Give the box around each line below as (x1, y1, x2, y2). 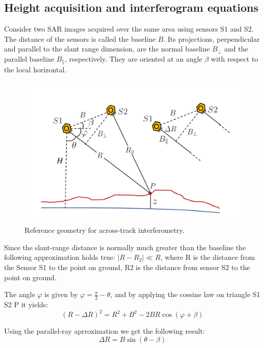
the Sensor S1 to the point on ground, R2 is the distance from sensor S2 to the (4, 262, 250, 272)
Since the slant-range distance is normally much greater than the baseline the (4, 242, 246, 252)
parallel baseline (4, 53, 55, 64)
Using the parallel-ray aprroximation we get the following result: (4, 326, 205, 336)
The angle (4, 289, 35, 300)
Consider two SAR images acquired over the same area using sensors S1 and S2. (4, 23, 254, 34)
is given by (44, 289, 78, 300)
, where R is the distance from (160, 252, 255, 262)
